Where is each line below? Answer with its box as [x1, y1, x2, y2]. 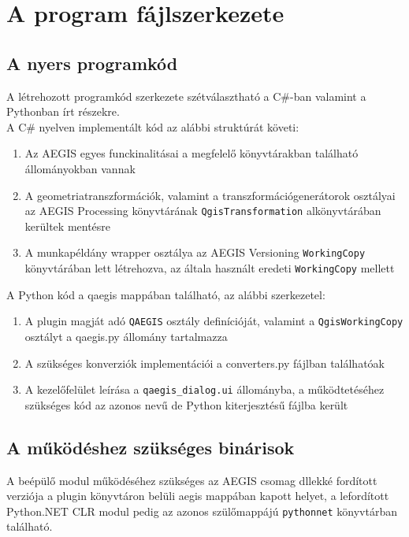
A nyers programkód [6, 50, 178, 75]
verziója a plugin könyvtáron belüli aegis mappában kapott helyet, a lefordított [6, 487, 389, 504]
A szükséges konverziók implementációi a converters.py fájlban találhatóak [24, 354, 385, 371]
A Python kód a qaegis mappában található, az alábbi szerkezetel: [6, 286, 325, 302]
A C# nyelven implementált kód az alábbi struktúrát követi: [6, 118, 299, 135]
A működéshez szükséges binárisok [6, 435, 295, 459]
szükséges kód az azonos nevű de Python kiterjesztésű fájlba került [24, 396, 348, 413]
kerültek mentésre [24, 217, 111, 234]
